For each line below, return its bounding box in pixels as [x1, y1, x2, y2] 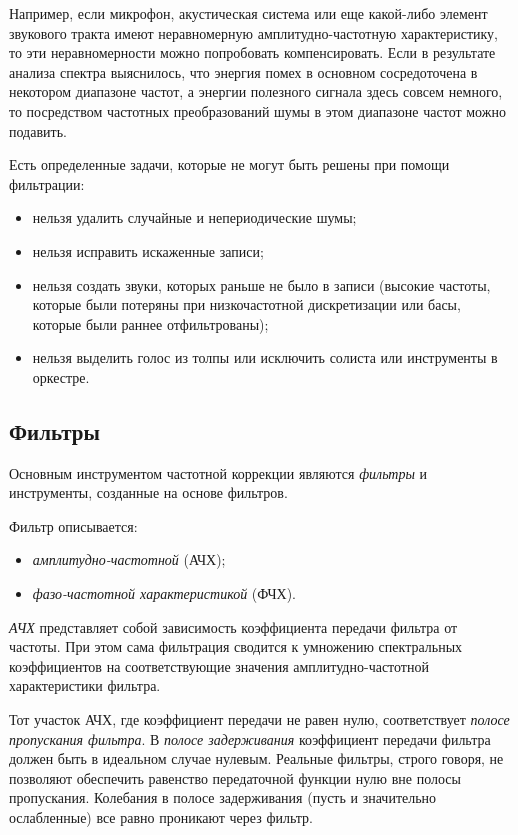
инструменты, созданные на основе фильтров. [9, 482, 288, 503]
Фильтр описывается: [9, 515, 138, 536]
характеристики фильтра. [9, 675, 161, 696]
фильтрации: [9, 173, 85, 194]
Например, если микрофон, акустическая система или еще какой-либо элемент [9, 3, 488, 23]
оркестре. [32, 366, 90, 387]
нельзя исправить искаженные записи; [32, 240, 264, 261]
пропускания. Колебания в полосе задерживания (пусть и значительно [9, 787, 437, 808]
